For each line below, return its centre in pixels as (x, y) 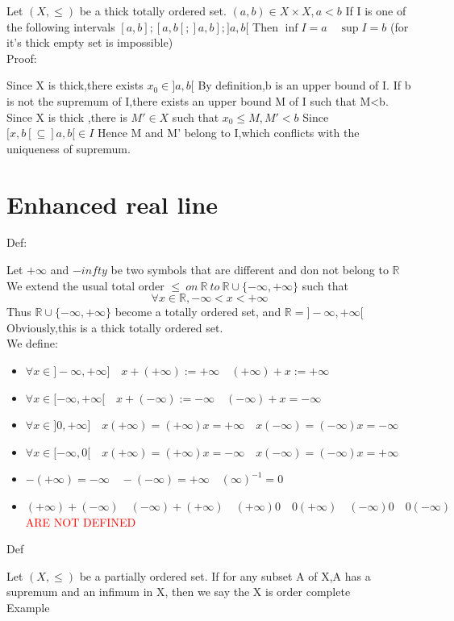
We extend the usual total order (85, 285)
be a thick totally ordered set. (153, 10)
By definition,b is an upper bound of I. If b (304, 85)
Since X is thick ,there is (67, 117)
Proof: (22, 58)
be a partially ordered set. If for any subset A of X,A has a (225, 575)
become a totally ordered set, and (198, 312)
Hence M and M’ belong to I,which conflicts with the (228, 133)
